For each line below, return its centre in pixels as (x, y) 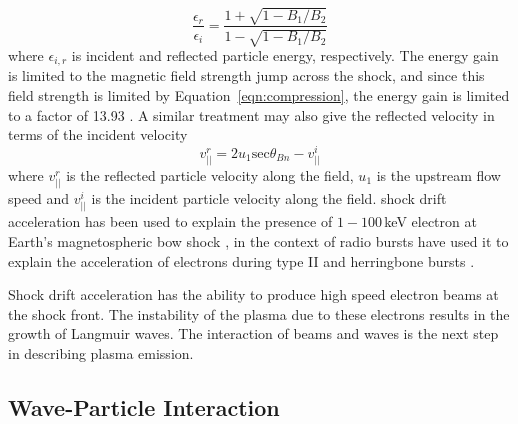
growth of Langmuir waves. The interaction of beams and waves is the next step (253, 333)
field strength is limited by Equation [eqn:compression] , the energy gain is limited (259, 95)
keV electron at (430, 221)
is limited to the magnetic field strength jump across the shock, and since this (246, 75)
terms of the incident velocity (98, 134)
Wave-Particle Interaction (144, 406)
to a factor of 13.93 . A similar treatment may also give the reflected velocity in (251, 114)
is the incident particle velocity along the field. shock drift (269, 198)
